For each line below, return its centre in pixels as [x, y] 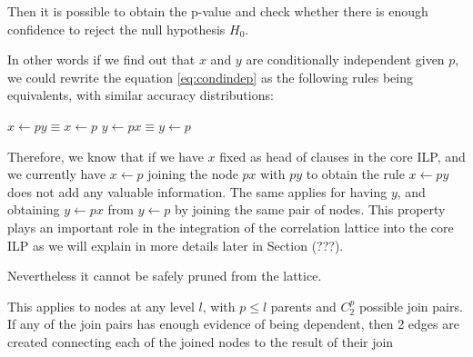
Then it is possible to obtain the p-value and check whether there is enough [218, 11]
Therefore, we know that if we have [106, 156]
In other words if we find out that [101, 59]
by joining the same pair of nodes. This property [310, 209]
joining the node [193, 174]
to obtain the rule [355, 174]
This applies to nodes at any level [101, 306]
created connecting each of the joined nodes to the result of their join [201, 341]
